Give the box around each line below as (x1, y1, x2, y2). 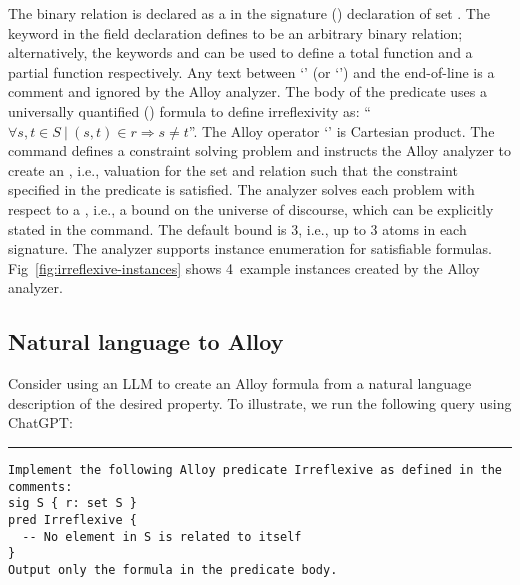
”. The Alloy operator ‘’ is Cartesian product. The (188, 120, 495, 141)
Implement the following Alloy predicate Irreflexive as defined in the (8, 462, 502, 477)
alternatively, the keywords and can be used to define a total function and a (8, 42, 473, 63)
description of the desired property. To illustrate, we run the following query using (8, 392, 512, 413)
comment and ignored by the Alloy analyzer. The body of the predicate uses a (8, 81, 487, 102)
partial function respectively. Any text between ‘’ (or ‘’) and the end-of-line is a (8, 61, 495, 82)
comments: (8, 479, 73, 494)
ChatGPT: (8, 412, 73, 433)
